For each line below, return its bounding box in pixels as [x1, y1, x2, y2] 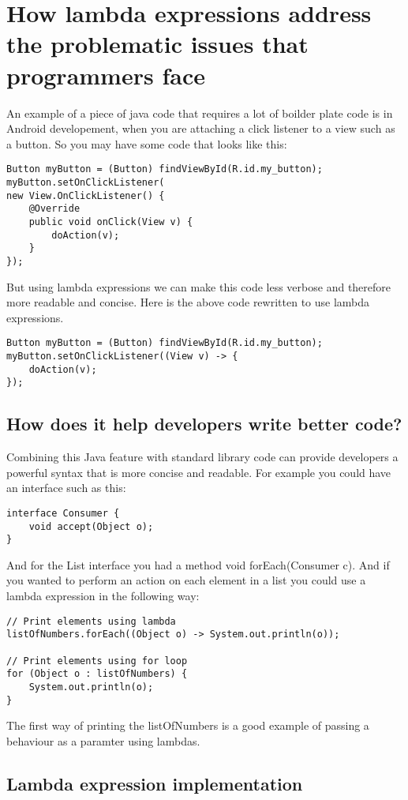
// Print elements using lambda [6, 615, 176, 627]
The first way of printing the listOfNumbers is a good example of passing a [6, 717, 369, 734]
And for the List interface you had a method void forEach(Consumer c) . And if [6, 556, 390, 573]
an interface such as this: [6, 479, 126, 496]
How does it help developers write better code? [6, 411, 402, 436]
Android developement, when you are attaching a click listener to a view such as [6, 120, 395, 137]
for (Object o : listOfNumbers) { [6, 668, 188, 680]
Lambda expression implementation [6, 771, 303, 795]
